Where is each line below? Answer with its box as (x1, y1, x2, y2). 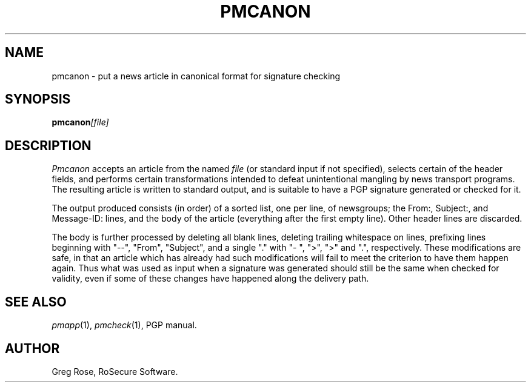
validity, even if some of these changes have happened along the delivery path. (52, 273, 369, 284)
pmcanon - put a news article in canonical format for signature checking (52, 70, 341, 81)
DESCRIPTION (5, 137, 92, 153)
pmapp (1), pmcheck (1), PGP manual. (52, 320, 197, 331)
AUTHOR (5, 340, 60, 356)
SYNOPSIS (5, 91, 71, 107)
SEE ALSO (5, 294, 67, 309)
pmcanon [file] (52, 117, 109, 128)
